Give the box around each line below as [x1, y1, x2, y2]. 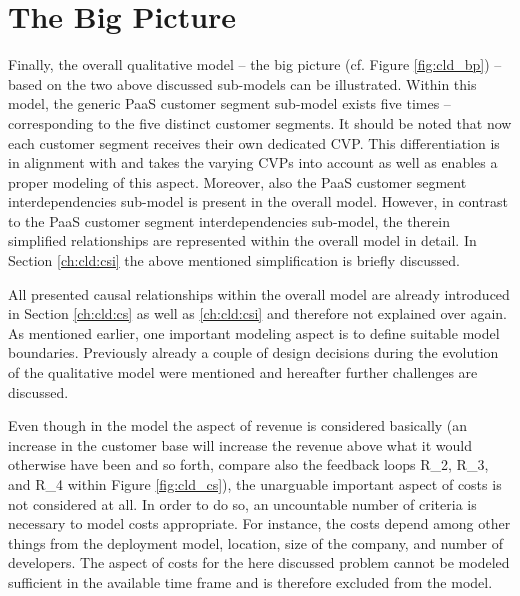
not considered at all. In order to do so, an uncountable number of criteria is [8, 493, 477, 514]
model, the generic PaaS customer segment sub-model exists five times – [8, 93, 451, 114]
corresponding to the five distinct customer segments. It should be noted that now [8, 112, 512, 133]
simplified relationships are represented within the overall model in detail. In [8, 230, 477, 251]
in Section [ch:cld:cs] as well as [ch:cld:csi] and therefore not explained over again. [8, 303, 508, 324]
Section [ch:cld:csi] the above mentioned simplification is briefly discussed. [8, 250, 461, 271]
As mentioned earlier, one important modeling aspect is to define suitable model [8, 322, 500, 343]
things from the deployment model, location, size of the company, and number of [8, 532, 503, 553]
